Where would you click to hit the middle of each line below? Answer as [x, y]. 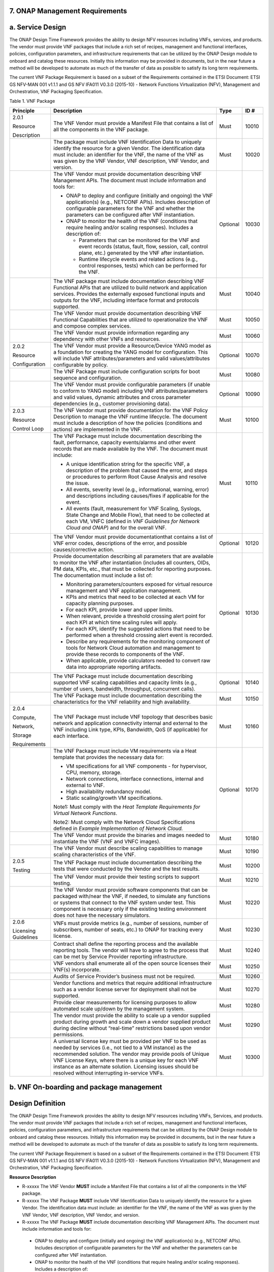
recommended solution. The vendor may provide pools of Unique [131, 1054]
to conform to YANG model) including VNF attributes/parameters [131, 391]
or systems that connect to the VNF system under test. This [125, 903]
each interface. [72, 736]
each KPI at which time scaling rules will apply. [122, 622]
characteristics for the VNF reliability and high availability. [122, 702]
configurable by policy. [81, 365]
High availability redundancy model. [109, 792]
